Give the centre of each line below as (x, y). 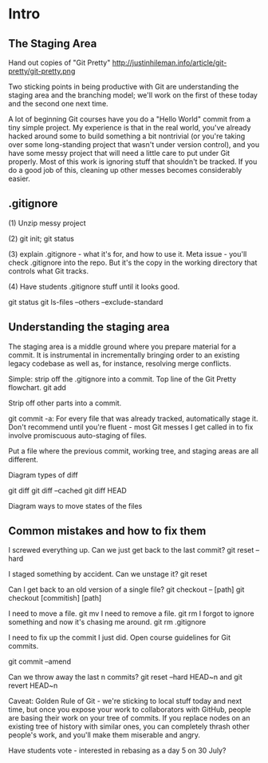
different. (23, 459)
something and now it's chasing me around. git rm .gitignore (107, 622)
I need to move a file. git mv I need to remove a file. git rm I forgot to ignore (131, 613)
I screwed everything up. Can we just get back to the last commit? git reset (131, 550)
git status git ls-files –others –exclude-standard (86, 302)
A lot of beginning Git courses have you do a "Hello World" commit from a (130, 119)
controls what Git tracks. (49, 271)
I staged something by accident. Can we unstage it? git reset (108, 574)
